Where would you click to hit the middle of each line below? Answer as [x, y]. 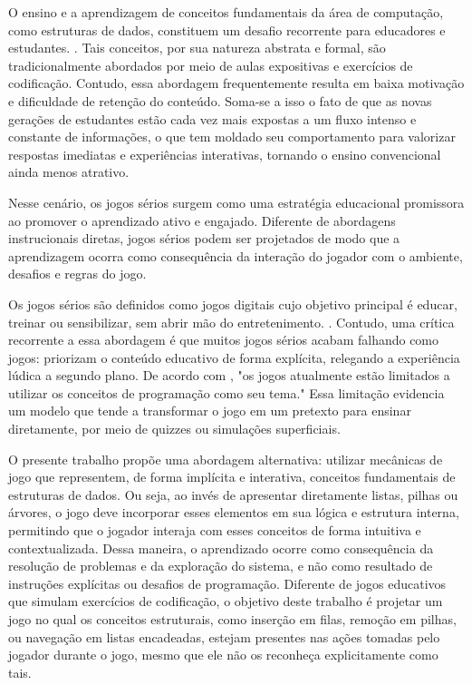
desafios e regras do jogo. [77, 274]
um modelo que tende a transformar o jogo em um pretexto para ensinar [210, 411]
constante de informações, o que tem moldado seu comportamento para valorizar [232, 137]
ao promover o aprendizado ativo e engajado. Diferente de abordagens [202, 220]
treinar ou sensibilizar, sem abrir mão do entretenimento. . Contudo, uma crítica [231, 322]
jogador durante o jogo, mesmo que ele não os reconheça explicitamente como [223, 655]
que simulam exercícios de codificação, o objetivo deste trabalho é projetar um [226, 601]
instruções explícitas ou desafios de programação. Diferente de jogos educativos [227, 583]
